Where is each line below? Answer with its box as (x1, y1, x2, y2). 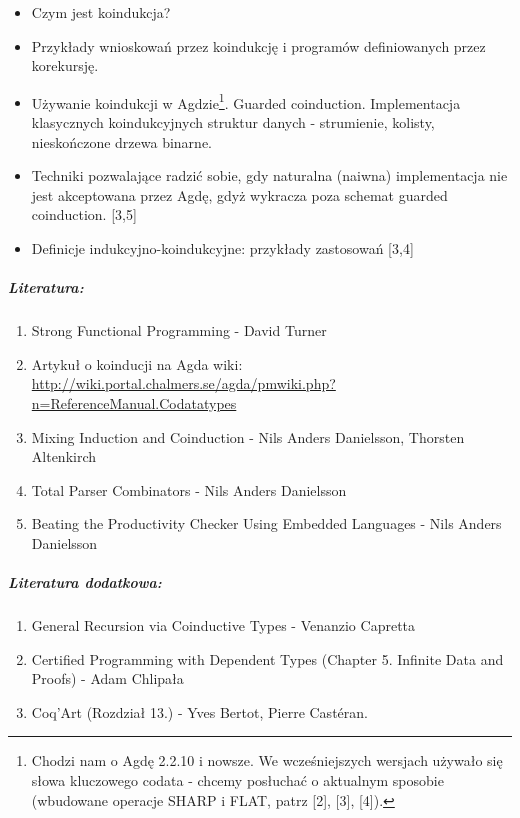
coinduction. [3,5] (31, 204, 137, 225)
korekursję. (31, 55, 99, 76)
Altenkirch (31, 446, 97, 467)
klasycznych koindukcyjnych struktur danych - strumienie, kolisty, (31, 112, 435, 133)
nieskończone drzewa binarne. (31, 131, 213, 152)
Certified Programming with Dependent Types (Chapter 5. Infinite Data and (31, 648, 504, 669)
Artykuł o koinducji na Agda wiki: (31, 353, 243, 374)
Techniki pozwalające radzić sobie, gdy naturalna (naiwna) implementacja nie (31, 165, 508, 186)
